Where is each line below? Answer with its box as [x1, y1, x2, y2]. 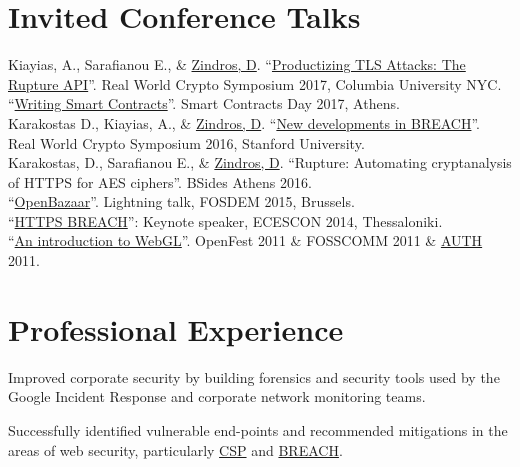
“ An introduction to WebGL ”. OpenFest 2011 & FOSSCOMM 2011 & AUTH [8, 230, 483, 251]
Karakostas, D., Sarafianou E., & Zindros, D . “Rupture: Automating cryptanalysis [8, 152, 512, 173]
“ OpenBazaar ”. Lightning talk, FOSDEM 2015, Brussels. [8, 191, 355, 212]
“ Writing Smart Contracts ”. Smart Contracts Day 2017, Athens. [8, 93, 400, 114]
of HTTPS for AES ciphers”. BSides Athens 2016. [8, 171, 312, 192]
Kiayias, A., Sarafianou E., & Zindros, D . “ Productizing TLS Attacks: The [8, 54, 466, 75]
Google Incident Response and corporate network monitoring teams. [8, 386, 426, 407]
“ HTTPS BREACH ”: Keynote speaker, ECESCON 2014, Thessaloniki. [8, 210, 443, 231]
